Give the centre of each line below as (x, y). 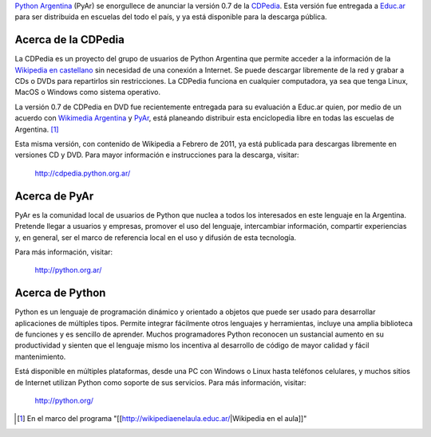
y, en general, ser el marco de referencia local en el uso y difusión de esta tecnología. (156, 237)
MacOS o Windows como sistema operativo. (88, 93)
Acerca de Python (60, 293)
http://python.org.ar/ (68, 270)
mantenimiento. (40, 356)
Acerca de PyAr (54, 196)
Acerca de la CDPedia (70, 40)
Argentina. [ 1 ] (37, 129)
